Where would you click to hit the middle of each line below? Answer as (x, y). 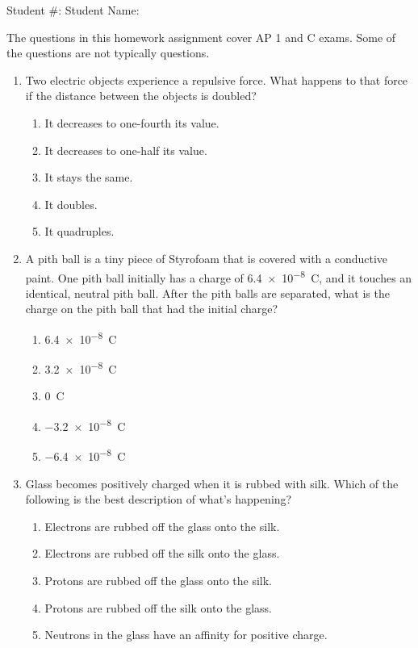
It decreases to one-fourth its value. (132, 122)
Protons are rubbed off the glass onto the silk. (158, 580)
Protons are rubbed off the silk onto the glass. (158, 607)
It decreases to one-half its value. (126, 150)
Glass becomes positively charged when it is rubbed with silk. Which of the (212, 483)
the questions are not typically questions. (108, 53)
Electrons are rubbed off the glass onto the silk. (162, 526)
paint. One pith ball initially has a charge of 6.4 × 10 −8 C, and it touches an (219, 276)
